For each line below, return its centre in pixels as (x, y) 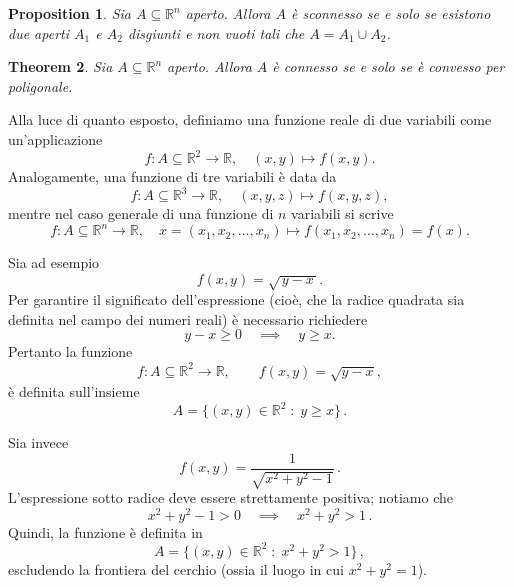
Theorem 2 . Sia (60, 66)
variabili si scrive (342, 213)
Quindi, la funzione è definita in (105, 531)
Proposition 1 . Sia (69, 13)
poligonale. (40, 85)
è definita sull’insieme (74, 390)
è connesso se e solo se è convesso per (388, 66)
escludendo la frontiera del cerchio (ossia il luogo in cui (176, 568)
